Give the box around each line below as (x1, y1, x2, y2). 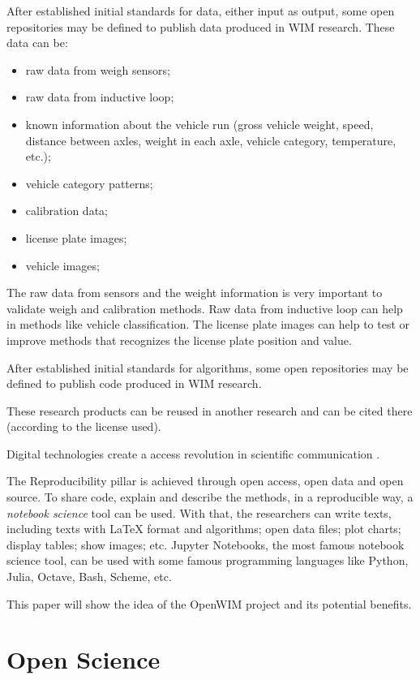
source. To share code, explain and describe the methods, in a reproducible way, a (6, 488, 414, 506)
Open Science (6, 643, 161, 676)
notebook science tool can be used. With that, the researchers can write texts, (6, 504, 392, 521)
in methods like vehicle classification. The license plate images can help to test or (6, 316, 410, 333)
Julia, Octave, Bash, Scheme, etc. (6, 568, 172, 585)
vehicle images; (25, 256, 100, 273)
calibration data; (25, 202, 108, 219)
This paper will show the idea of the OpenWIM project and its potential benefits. (6, 595, 412, 612)
